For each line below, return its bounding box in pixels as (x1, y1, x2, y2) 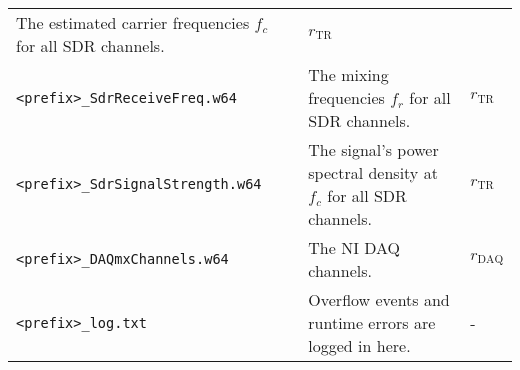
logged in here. (308, 334, 411, 357)
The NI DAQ (308, 236, 401, 259)
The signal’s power (308, 138, 439, 161)
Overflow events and (308, 288, 450, 311)
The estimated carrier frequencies (16, 11, 250, 34)
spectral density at (308, 161, 438, 184)
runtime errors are (308, 311, 436, 334)
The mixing (308, 63, 389, 86)
